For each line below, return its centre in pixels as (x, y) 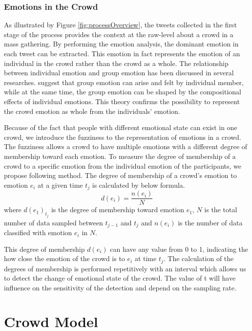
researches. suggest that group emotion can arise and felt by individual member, (124, 82)
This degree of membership (44, 249)
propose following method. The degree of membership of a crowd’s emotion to (120, 175)
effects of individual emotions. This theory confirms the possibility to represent (122, 101)
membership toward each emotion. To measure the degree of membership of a (120, 156)
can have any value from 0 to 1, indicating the (179, 249)
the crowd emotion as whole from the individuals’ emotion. (92, 111)
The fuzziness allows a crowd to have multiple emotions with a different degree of (126, 146)
